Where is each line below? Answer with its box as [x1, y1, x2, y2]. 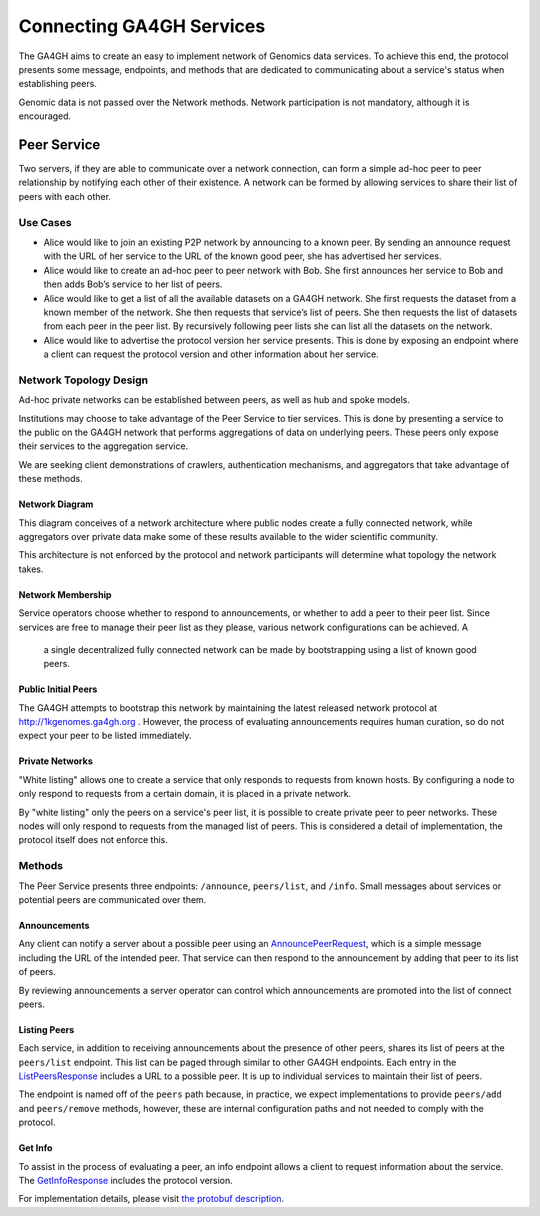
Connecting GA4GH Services [18, 15, 266, 37]
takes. [18, 563, 44, 575]
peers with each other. [18, 190, 112, 202]
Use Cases [18, 215, 72, 229]
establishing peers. [18, 78, 97, 90]
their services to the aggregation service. [18, 440, 189, 452]
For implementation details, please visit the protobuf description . [18, 1193, 285, 1205]
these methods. [18, 473, 84, 485]
